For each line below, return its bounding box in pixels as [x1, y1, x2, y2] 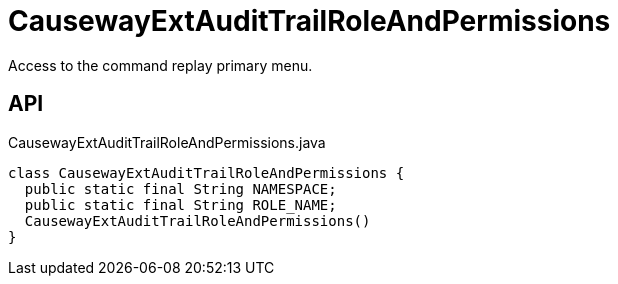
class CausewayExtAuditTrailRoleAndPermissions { [8, 164, 405, 181]
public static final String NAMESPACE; [24, 180, 337, 197]
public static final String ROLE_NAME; [24, 196, 337, 213]
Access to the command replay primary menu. [8, 56, 313, 74]
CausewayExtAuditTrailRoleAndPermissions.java [8, 133, 326, 151]
